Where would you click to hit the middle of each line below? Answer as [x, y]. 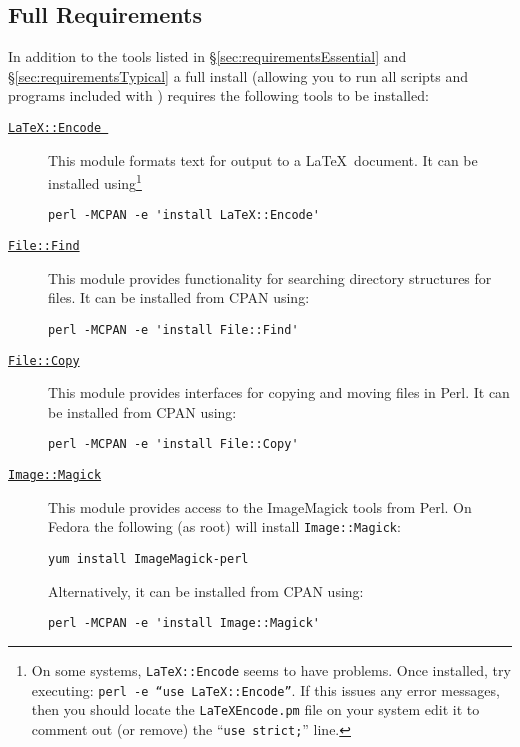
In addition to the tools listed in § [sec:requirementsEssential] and [207, 56]
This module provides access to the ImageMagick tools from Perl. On [260, 506]
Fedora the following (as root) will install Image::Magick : [224, 526]
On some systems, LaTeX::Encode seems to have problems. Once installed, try [271, 669]
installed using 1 [95, 181]
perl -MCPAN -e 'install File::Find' [173, 329]
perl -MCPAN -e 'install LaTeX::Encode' [184, 215]
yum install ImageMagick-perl [148, 559]
